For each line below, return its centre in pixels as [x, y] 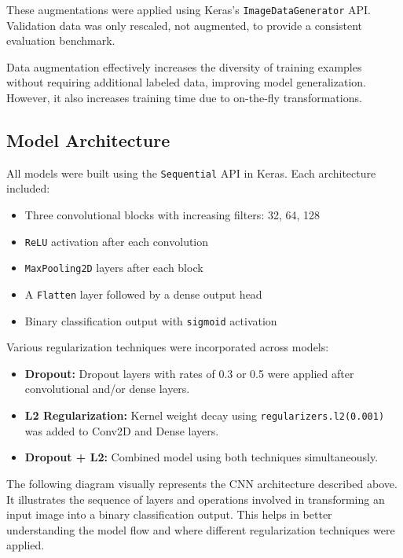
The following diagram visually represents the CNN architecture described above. [202, 483]
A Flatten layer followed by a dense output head [143, 294]
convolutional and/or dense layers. [107, 389]
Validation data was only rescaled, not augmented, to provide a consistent [185, 25]
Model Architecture [88, 140]
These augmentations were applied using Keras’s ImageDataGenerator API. [189, 9]
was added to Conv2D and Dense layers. [122, 430]
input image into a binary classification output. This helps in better [169, 514]
